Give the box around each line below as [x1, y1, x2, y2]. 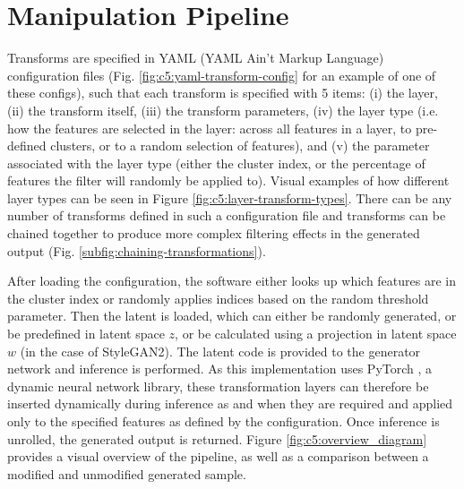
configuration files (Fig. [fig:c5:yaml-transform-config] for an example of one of [7, 65, 436, 84]
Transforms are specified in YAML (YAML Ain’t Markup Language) [7, 48, 384, 67]
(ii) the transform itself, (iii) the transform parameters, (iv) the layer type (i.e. [7, 100, 439, 119]
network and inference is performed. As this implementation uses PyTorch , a [7, 359, 433, 378]
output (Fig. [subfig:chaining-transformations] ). [7, 241, 266, 260]
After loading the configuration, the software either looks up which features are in [7, 271, 456, 290]
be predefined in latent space [7, 324, 165, 343]
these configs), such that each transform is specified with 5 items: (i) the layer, [7, 83, 438, 102]
